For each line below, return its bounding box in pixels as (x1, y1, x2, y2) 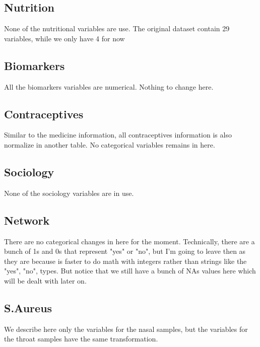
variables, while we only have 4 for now (4, 33, 125, 43)
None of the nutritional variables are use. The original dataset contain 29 (4, 23, 230, 34)
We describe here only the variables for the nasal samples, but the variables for (4, 323, 248, 334)
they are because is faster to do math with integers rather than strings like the (4, 255, 247, 266)
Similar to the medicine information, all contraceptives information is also (4, 129, 232, 140)
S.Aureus (4, 300, 52, 315)
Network (4, 212, 50, 228)
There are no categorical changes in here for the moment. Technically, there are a (4, 236, 255, 246)
